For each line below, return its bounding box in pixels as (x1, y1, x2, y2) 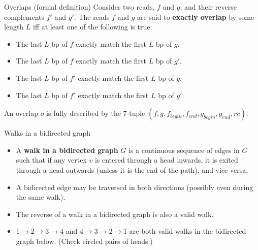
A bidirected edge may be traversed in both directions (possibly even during (16, 181, 253, 192)
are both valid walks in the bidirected (129, 226, 246, 236)
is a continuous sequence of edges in (128, 144, 240, 155)
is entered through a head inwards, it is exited (94, 154, 238, 165)
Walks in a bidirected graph (4, 128, 91, 138)
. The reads (74, 11, 110, 22)
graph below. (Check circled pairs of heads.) (16, 235, 153, 246)
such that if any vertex (16, 154, 87, 165)
